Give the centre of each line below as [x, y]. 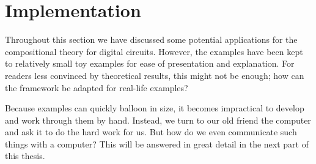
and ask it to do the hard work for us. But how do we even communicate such [151, 132]
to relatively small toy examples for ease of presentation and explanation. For [150, 63]
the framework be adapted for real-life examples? [97, 87]
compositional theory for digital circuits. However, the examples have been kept [154, 51]
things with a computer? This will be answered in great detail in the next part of [157, 143]
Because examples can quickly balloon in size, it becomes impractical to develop [155, 108]
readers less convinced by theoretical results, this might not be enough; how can [155, 75]
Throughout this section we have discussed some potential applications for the [151, 39]
